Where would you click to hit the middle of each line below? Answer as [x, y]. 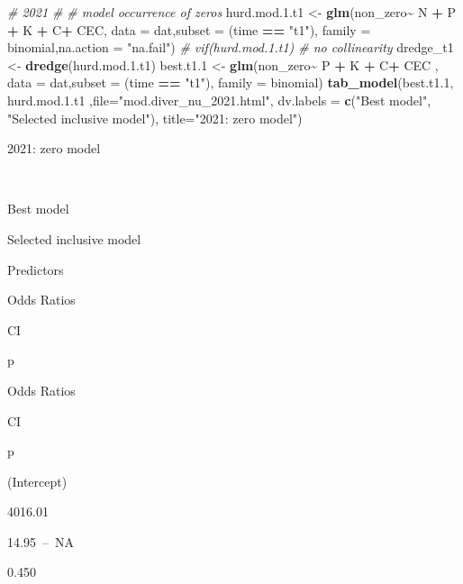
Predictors [36, 269]
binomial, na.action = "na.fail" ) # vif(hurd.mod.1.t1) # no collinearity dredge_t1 [231, 47]
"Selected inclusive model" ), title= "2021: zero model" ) [155, 118]
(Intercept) [37, 481]
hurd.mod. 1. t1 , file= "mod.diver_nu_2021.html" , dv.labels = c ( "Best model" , [219, 100]
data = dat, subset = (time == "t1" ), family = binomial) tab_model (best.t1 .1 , [231, 82]
